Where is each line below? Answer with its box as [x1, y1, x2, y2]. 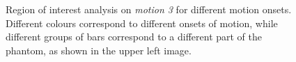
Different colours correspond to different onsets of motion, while [6, 15, 278, 30]
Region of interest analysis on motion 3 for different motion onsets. [6, 2, 292, 16]
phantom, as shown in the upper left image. [6, 42, 192, 57]
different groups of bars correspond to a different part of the [6, 29, 263, 44]
